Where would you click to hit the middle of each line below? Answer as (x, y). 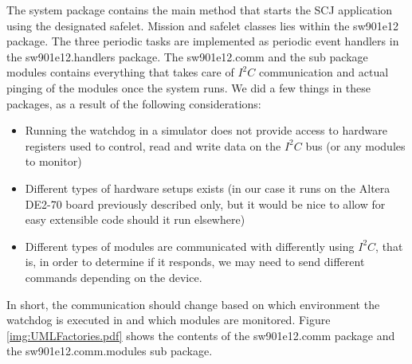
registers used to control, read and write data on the (153, 145)
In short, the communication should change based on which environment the (193, 304)
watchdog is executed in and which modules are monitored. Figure (169, 320)
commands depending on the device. (114, 277)
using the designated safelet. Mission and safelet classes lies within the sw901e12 (202, 25)
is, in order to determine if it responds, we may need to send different (195, 262)
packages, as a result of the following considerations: (134, 103)
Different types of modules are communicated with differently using (190, 246)
